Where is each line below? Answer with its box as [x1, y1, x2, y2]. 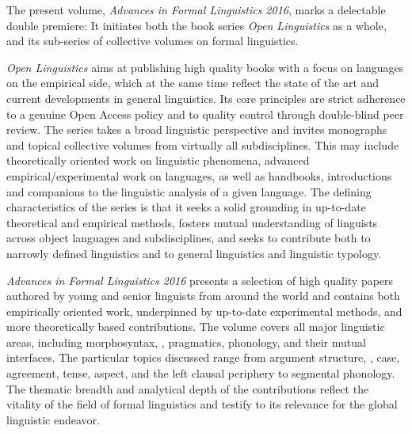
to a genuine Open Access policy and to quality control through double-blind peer [6, 105, 404, 122]
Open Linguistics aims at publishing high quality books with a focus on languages [6, 59, 404, 75]
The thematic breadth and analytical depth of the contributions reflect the [6, 380, 369, 397]
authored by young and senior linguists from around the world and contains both [6, 287, 400, 304]
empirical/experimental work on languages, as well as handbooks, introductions [6, 167, 392, 184]
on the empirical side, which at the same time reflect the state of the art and [6, 74, 380, 91]
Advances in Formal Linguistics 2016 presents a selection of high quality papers [6, 272, 394, 288]
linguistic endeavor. [6, 411, 100, 427]
